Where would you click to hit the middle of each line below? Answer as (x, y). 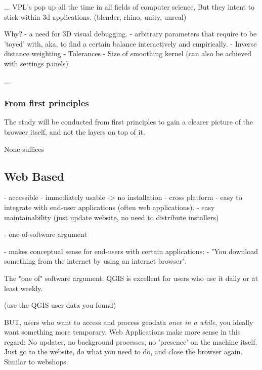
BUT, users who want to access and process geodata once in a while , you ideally (129, 322)
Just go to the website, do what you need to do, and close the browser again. (123, 352)
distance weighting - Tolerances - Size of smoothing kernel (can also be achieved (128, 53)
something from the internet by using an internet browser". (96, 261)
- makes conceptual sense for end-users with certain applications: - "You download (131, 251)
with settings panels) (36, 63)
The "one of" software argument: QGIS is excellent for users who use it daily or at (131, 278)
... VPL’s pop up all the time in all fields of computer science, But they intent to (129, 7)
